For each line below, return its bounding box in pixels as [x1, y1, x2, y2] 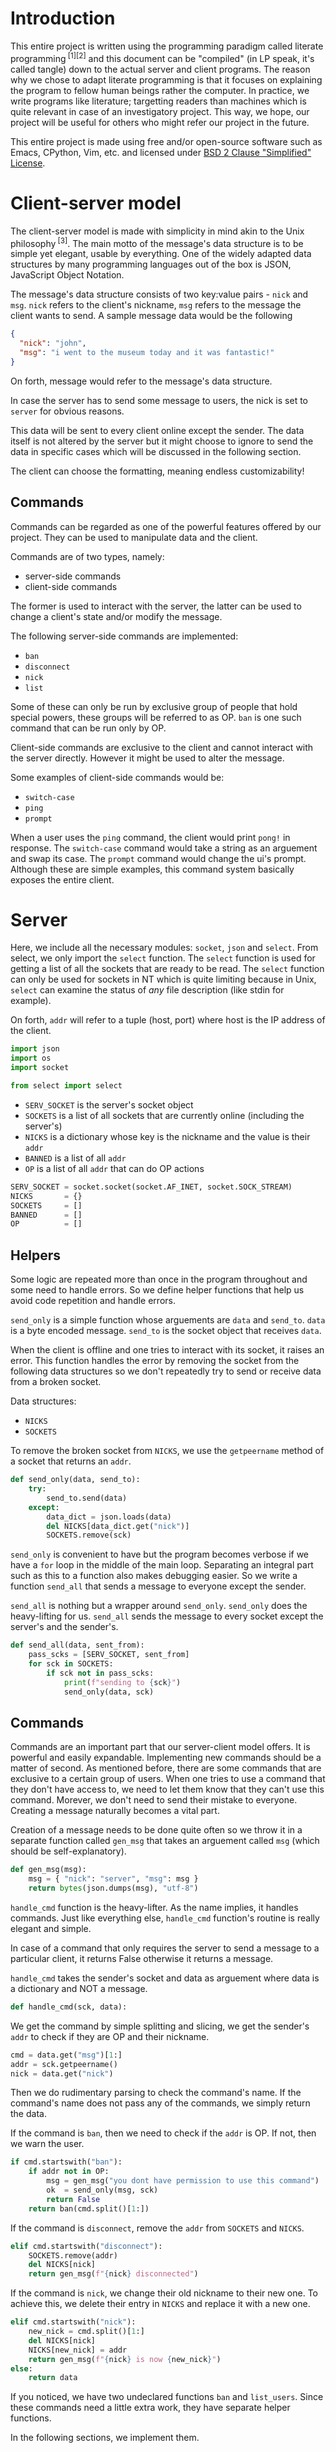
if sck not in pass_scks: [46, 1668, 155, 1678]
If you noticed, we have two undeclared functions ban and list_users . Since [10, 2391, 324, 2403]
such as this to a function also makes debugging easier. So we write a [10, 1570, 298, 1582]
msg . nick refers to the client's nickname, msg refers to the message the [10, 299, 302, 311]
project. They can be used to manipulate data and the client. [10, 531, 258, 543]
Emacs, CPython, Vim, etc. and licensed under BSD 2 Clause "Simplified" [10, 146, 312, 158]
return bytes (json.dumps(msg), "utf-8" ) [28, 1883, 199, 1894]
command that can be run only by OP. [10, 722, 167, 734]
